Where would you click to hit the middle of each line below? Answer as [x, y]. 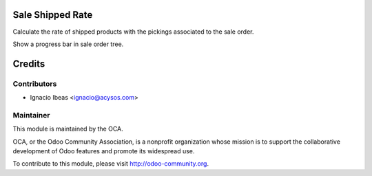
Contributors [35, 84]
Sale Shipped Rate [53, 15]
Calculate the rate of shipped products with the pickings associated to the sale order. [133, 32]
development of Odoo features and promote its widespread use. [104, 151]
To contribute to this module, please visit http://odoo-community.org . [111, 164]
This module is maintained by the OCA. [68, 129]
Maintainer [31, 115]
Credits [29, 64]
